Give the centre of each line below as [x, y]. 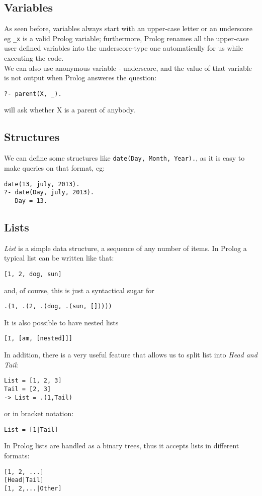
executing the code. [34, 58]
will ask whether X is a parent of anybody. [70, 110]
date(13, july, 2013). [42, 184]
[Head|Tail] [24, 480]
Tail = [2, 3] [28, 389]
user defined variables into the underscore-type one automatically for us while [124, 48]
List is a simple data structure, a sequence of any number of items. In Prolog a [125, 248]
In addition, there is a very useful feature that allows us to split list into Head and [131, 355]
